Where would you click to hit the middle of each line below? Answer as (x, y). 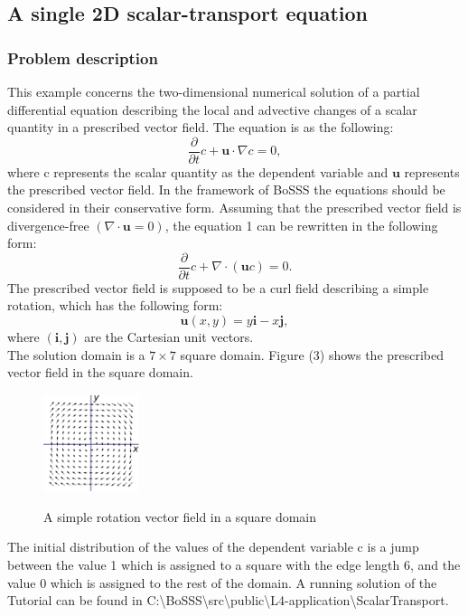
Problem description (83, 57)
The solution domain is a (76, 354)
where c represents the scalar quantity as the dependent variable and (198, 171)
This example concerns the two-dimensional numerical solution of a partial (214, 91)
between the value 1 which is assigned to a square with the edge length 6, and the (234, 564)
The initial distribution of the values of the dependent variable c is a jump (213, 547)
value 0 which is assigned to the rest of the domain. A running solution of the (222, 582)
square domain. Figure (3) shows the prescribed (312, 354)
